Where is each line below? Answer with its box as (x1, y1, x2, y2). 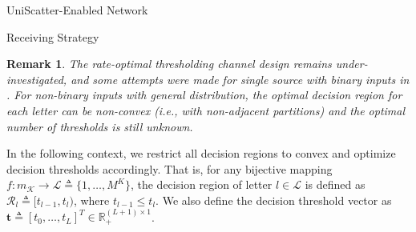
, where (73, 191, 110, 208)
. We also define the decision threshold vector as (155, 191, 392, 208)
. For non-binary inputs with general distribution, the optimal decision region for (6, 86, 402, 103)
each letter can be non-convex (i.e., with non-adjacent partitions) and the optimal (6, 102, 406, 118)
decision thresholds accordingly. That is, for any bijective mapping (6, 160, 333, 177)
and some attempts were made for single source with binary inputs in (71, 70, 410, 87)
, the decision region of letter (130, 176, 273, 193)
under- (335, 55, 368, 72)
